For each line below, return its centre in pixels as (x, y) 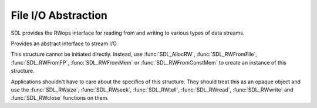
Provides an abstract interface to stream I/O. (65, 43)
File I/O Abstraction (59, 15)
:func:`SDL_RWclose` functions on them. (60, 98)
